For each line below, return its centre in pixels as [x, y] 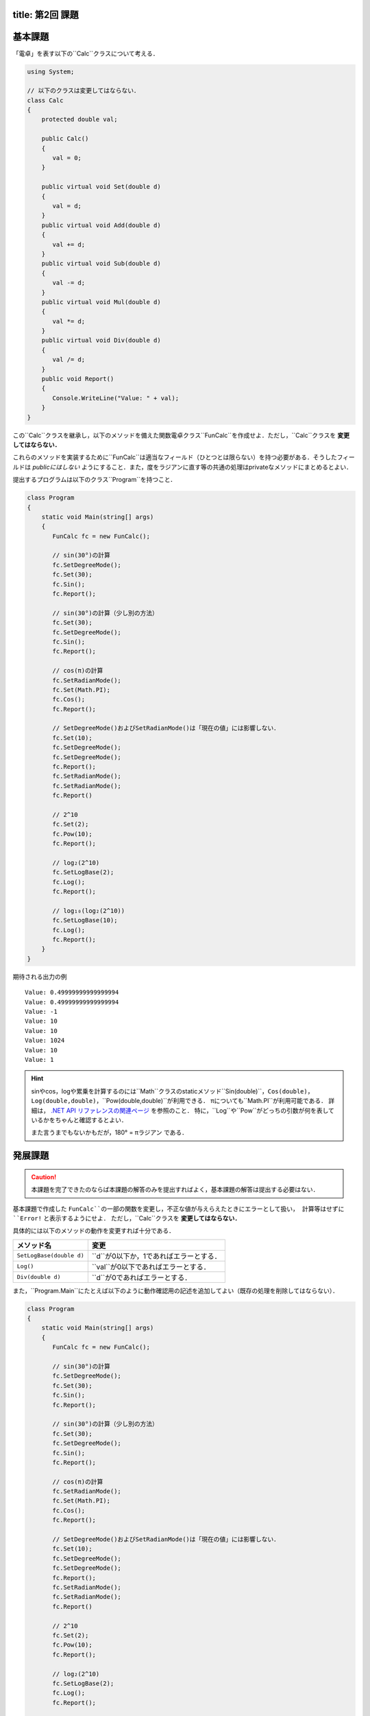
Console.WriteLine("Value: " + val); [116, 398]
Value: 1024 [45, 1041]
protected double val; [79, 119]
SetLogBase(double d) [51, 1256]
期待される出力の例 [40, 976]
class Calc [45, 100]
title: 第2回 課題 [46, 15]
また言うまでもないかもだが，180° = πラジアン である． [110, 1133]
